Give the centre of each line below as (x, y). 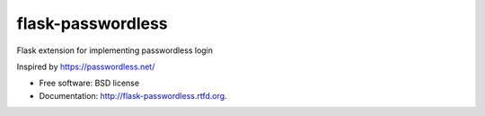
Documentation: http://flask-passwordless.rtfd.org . (133, 95)
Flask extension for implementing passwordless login (115, 50)
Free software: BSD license (89, 83)
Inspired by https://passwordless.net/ (86, 67)
